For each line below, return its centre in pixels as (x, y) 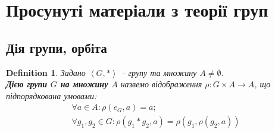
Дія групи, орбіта (57, 47)
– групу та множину (159, 72)
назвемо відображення (161, 84)
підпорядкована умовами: (51, 95)
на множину (84, 84)
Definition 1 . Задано (46, 72)
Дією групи (27, 84)
